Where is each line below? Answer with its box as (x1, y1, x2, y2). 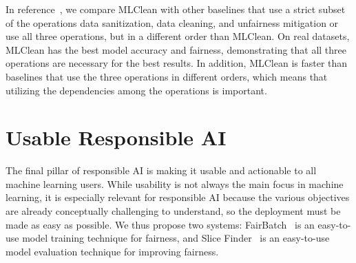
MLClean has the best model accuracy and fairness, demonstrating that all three (6, 42, 347, 56)
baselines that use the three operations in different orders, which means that (6, 69, 328, 83)
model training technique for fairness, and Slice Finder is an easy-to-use (22, 231, 330, 245)
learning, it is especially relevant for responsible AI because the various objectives (6, 190, 350, 204)
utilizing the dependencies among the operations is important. (6, 83, 267, 97)
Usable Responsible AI (6, 123, 227, 151)
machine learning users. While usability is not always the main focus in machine (6, 176, 344, 191)
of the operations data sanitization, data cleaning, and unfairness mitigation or (6, 15, 339, 30)
